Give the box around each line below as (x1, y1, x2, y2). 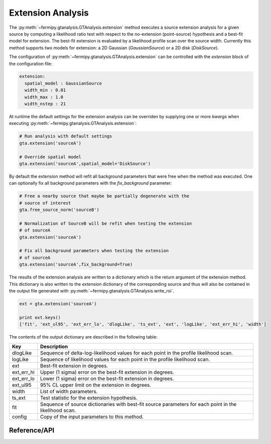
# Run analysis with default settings (19, 133, 112, 139)
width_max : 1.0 (24, 94, 63, 100)
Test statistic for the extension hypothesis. (40, 394, 138, 401)
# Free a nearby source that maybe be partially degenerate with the (19, 193, 189, 199)
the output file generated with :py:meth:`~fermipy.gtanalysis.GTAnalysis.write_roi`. (9, 288, 174, 294)
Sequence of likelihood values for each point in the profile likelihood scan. (40, 356, 210, 362)
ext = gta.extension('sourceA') (19, 301, 97, 306)
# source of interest (19, 200, 71, 206)
